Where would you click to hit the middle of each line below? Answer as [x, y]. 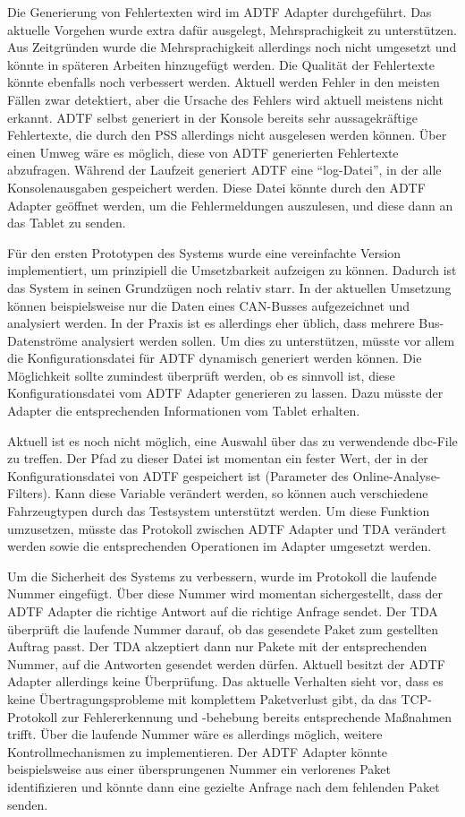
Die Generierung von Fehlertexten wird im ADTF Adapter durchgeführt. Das [220, 12]
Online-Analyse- [397, 475]
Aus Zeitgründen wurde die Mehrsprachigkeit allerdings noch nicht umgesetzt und [232, 47]
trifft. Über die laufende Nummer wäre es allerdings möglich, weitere [195, 734]
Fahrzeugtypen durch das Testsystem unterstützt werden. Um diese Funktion [219, 511]
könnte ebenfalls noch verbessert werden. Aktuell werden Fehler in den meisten [224, 82]
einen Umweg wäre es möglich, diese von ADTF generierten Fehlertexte [203, 152]
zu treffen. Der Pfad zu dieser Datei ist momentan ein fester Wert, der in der [218, 458]
